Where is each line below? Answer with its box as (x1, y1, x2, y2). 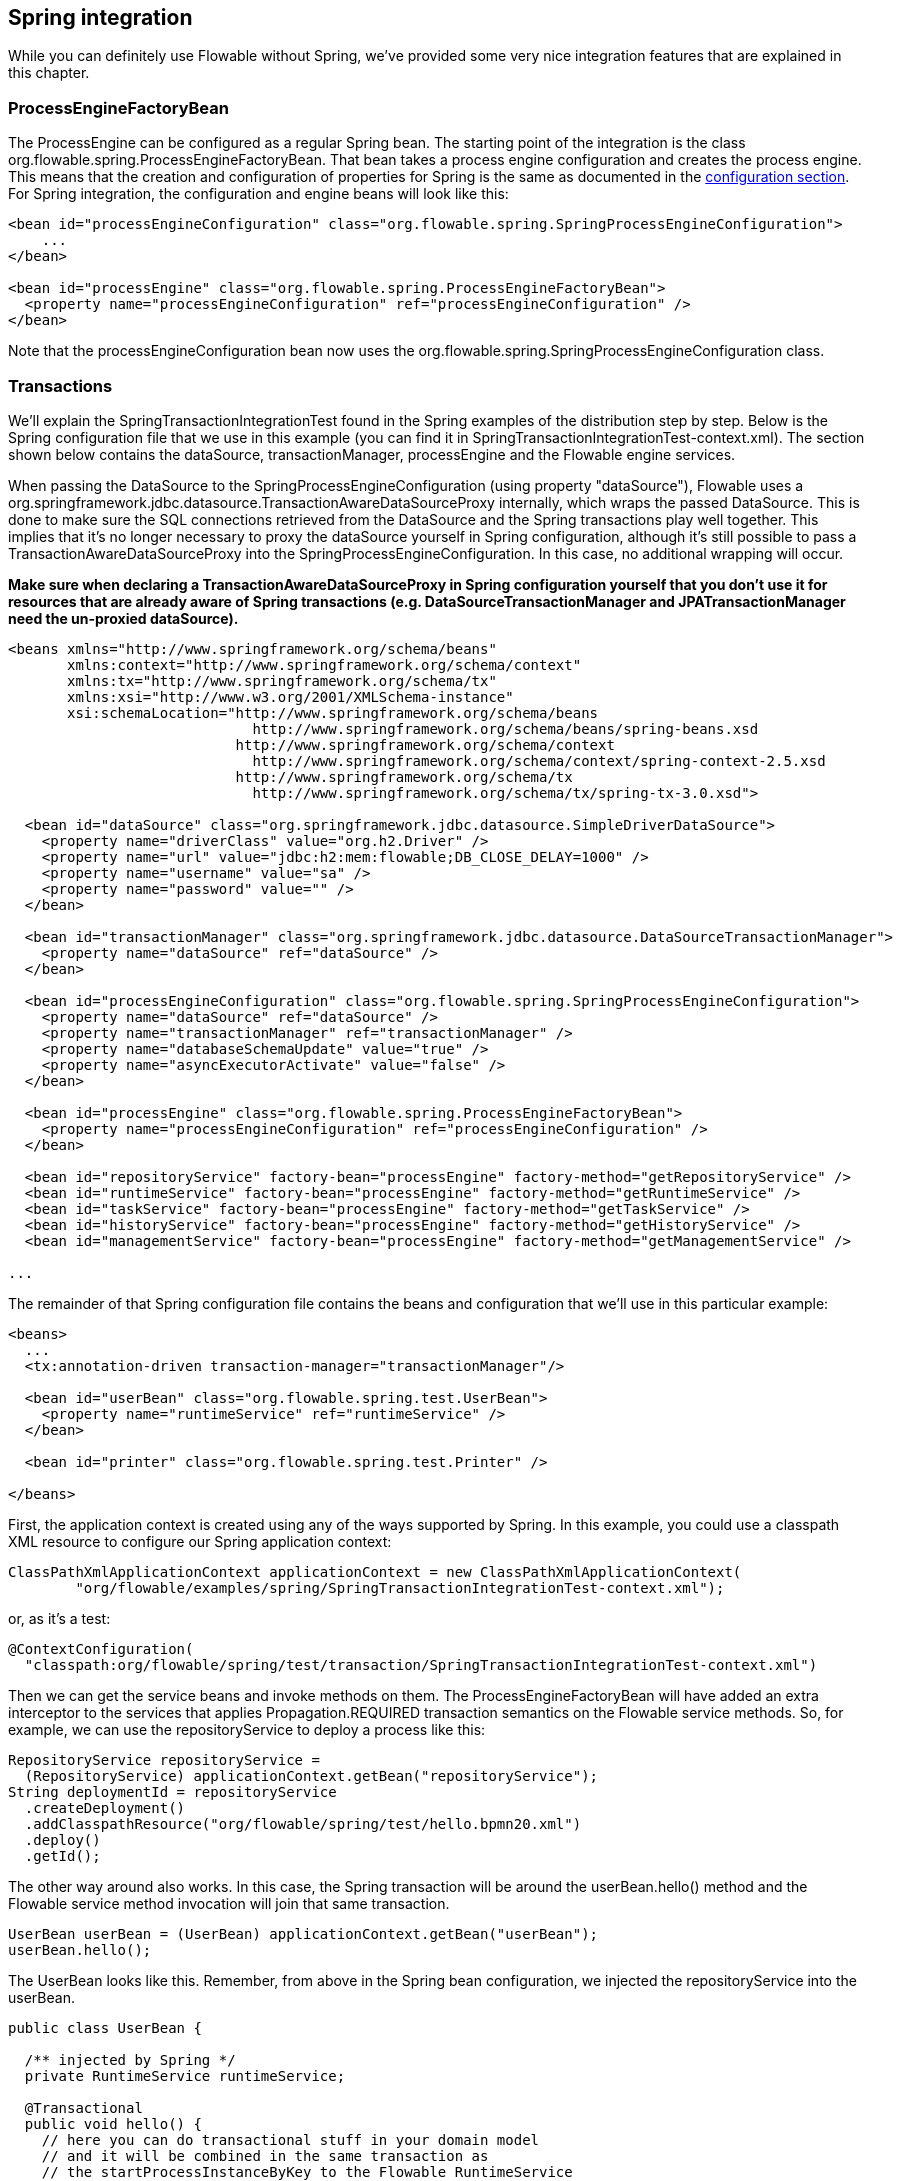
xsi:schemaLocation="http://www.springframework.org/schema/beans (67, 704, 599, 721)
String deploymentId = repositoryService (8, 1783, 337, 1800)
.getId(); (24, 1847, 101, 1864)
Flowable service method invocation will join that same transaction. (8, 1894, 450, 1912)
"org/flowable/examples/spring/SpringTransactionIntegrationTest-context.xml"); (75, 1579, 725, 1596)
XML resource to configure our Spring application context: (8, 1532, 392, 1550)
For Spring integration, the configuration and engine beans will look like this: (8, 185, 509, 203)
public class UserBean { (8, 2019, 202, 2036)
